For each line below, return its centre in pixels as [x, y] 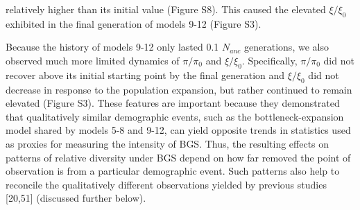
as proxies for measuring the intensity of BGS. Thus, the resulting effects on [168, 143]
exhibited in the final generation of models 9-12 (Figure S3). [134, 23]
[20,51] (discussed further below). [76, 198]
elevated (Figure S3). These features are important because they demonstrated [173, 103]
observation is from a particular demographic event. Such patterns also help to [173, 171]
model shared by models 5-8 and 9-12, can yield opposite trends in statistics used [178, 130]
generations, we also [286, 47]
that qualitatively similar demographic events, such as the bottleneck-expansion [175, 116]
